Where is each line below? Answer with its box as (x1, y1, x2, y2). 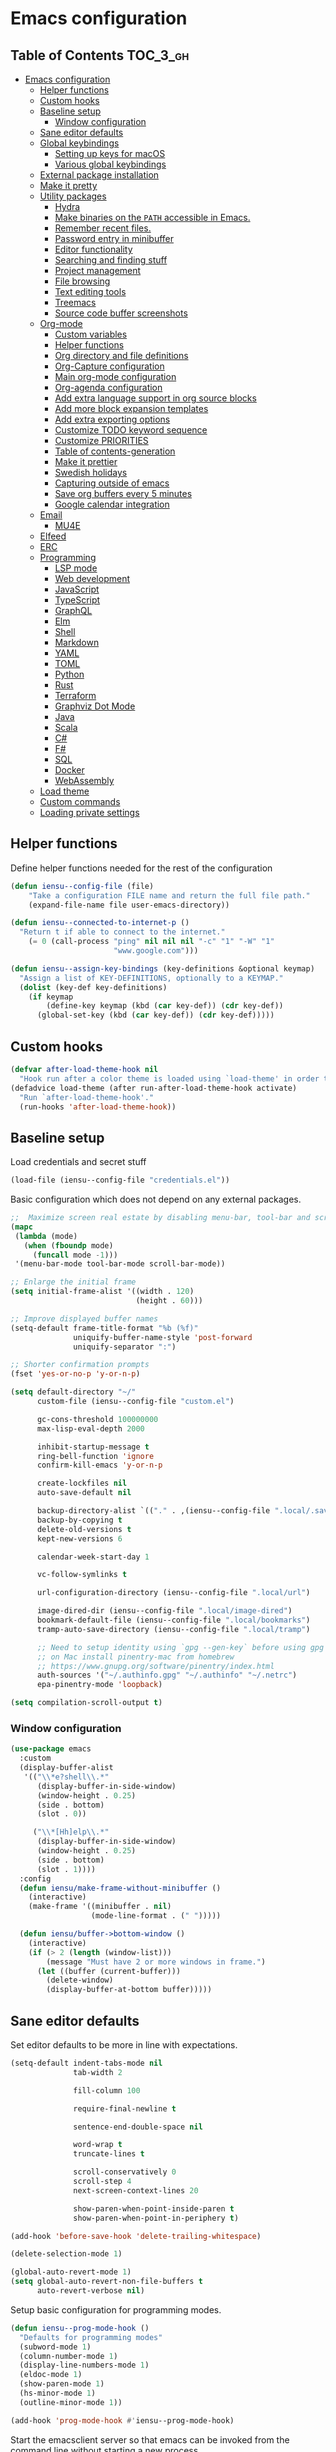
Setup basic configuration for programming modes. (10, 2303, 222, 2316)
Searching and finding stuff (54, 254, 168, 266)
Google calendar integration (54, 498, 170, 510)
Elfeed (39, 530, 67, 542)
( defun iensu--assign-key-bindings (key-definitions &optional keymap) (10, 963, 315, 974)
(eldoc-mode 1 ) (19, 2370, 83, 2380)
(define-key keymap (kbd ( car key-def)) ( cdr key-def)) (46, 1001, 284, 1011)
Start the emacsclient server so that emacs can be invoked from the (10, 2433, 290, 2446)
